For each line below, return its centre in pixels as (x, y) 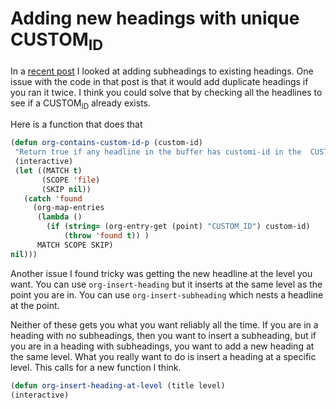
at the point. (35, 305)
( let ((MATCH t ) (48, 170)
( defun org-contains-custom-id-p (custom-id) (106, 143)
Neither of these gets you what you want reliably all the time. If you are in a (164, 324)
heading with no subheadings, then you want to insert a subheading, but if (163, 335)
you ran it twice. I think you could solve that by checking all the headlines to (166, 92)
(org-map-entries (68, 208)
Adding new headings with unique (155, 18)
